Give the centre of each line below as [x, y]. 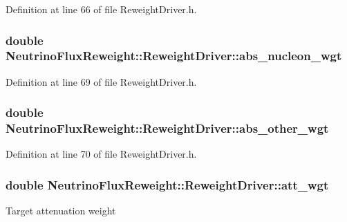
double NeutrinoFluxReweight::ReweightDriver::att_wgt [167, 184]
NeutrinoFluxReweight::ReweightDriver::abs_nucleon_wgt [174, 56]
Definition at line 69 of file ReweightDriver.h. [101, 81]
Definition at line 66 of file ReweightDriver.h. [101, 9]
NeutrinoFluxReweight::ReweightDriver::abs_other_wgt [167, 128]
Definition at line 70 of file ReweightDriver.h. [101, 154]
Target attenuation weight [61, 211]
